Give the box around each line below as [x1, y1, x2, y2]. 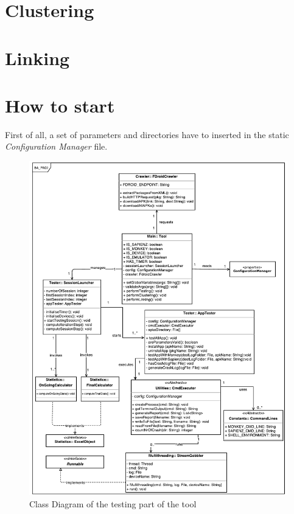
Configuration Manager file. [5, 140, 108, 153]
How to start [5, 92, 115, 117]
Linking [5, 45, 70, 70]
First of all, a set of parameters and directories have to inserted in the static [5, 128, 289, 141]
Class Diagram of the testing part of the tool [29, 497, 197, 510]
